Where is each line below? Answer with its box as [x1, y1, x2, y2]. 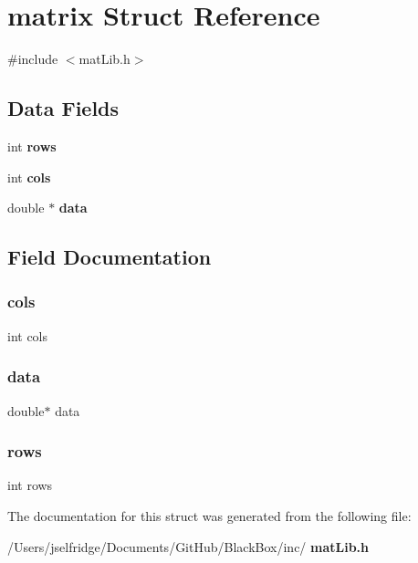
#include [7, 49, 58, 68]
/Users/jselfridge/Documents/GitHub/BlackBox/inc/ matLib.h [7, 537, 370, 556]
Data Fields [7, 94, 120, 122]
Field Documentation [7, 243, 212, 271]
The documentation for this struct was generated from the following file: [7, 506, 412, 525]
